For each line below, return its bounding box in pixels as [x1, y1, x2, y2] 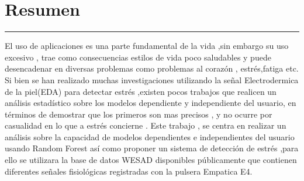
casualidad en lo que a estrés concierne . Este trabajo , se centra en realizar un [5, 119, 286, 132]
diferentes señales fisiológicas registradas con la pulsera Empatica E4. [5, 165, 253, 177]
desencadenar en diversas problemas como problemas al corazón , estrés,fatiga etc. [5, 62, 299, 74]
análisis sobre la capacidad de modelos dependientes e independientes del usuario [5, 130, 295, 143]
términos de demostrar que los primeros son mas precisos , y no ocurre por [5, 108, 272, 120]
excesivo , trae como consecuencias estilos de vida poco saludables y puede [5, 51, 271, 63]
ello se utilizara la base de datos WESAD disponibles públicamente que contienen [5, 154, 297, 166]
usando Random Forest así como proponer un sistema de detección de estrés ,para [5, 142, 299, 154]
